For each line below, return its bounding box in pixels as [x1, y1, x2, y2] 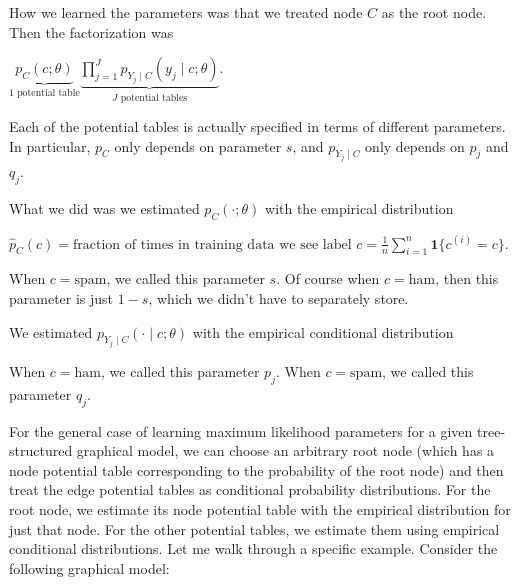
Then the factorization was [9, 21, 174, 42]
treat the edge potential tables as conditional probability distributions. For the [9, 479, 491, 500]
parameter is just [9, 288, 114, 309]
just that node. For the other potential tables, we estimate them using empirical [9, 518, 500, 539]
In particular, [9, 135, 91, 156]
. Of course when [276, 268, 380, 289]
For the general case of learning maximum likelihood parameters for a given [9, 420, 473, 441]
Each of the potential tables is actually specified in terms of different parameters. [9, 116, 506, 137]
